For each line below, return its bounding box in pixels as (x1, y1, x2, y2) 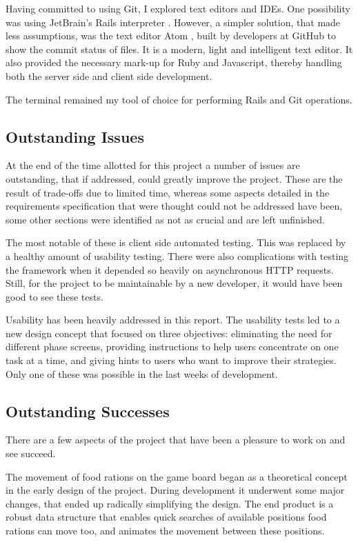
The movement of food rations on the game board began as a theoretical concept (6, 469, 348, 483)
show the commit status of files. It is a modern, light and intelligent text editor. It (6, 41, 353, 56)
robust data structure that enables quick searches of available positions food (6, 510, 327, 524)
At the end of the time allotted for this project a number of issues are (6, 158, 300, 172)
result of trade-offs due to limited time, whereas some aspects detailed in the (6, 185, 330, 199)
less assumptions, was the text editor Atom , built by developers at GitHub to (6, 28, 337, 43)
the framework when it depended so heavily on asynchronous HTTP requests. (6, 262, 334, 277)
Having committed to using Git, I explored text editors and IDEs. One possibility (6, 1, 350, 15)
